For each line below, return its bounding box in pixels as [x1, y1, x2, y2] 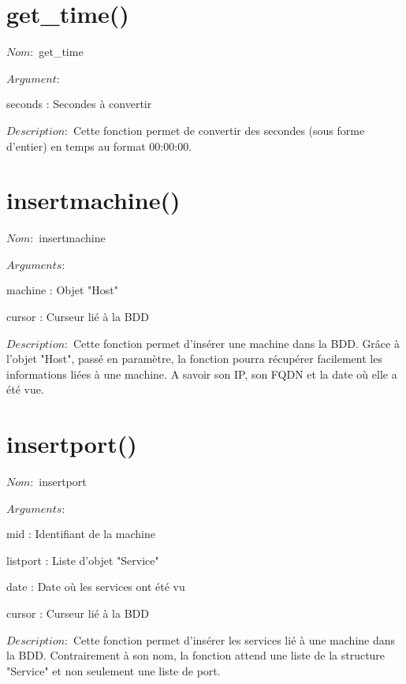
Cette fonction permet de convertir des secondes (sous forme [73, 121, 365, 138]
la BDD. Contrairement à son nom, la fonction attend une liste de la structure [6, 647, 386, 663]
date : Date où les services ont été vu [6, 578, 185, 595]
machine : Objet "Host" [6, 282, 118, 298]
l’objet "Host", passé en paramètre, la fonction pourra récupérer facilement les [6, 350, 382, 367]
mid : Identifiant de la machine [6, 525, 155, 542]
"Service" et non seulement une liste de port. [6, 662, 221, 678]
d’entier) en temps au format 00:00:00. [6, 137, 192, 154]
